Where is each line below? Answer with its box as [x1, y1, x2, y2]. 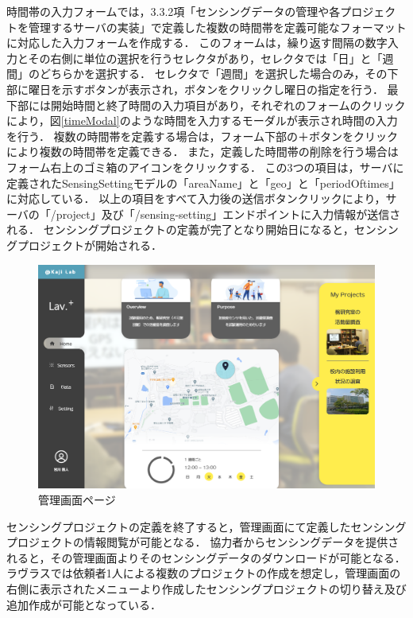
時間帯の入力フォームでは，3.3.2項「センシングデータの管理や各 [6, 3, 341, 19]
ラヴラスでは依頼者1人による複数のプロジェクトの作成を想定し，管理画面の [6, 565, 401, 581]
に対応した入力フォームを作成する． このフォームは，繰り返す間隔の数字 [6, 34, 388, 51]
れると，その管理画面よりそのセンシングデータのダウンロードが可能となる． [6, 549, 406, 566]
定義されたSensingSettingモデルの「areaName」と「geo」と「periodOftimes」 [6, 174, 400, 191]
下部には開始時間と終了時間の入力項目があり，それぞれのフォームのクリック [6, 96, 406, 113]
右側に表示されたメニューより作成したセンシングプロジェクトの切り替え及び [6, 581, 407, 597]
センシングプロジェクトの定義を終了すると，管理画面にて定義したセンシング [6, 518, 407, 534]
